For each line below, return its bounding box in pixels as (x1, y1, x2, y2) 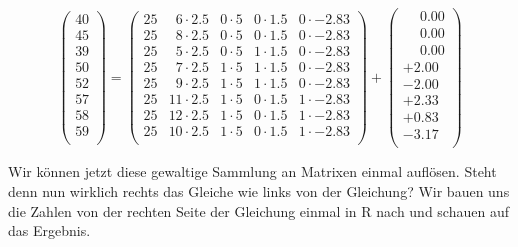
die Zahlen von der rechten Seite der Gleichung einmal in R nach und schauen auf (8, 200, 509, 221)
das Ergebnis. (8, 220, 91, 241)
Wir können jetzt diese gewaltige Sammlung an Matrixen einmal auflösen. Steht (8, 161, 497, 182)
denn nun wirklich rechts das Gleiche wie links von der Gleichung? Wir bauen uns (8, 180, 510, 201)
